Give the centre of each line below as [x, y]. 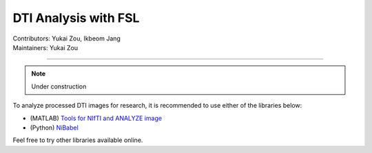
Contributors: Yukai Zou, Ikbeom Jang [66, 38]
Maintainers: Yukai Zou [45, 47]
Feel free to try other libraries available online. [78, 140]
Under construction [59, 86]
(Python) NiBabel [54, 128]
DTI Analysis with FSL [76, 18]
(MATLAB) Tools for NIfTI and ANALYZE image [96, 118]
